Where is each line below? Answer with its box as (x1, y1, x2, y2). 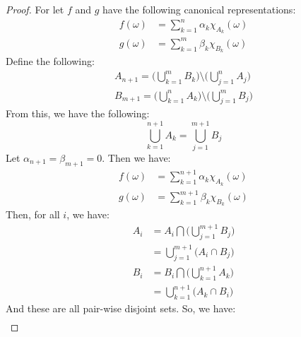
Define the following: (6, 54, 95, 69)
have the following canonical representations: (102, 2, 296, 16)
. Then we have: (102, 150, 171, 165)
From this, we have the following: (6, 106, 150, 121)
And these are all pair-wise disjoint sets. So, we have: (6, 301, 236, 316)
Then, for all (6, 207, 60, 222)
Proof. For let (6, 2, 64, 16)
